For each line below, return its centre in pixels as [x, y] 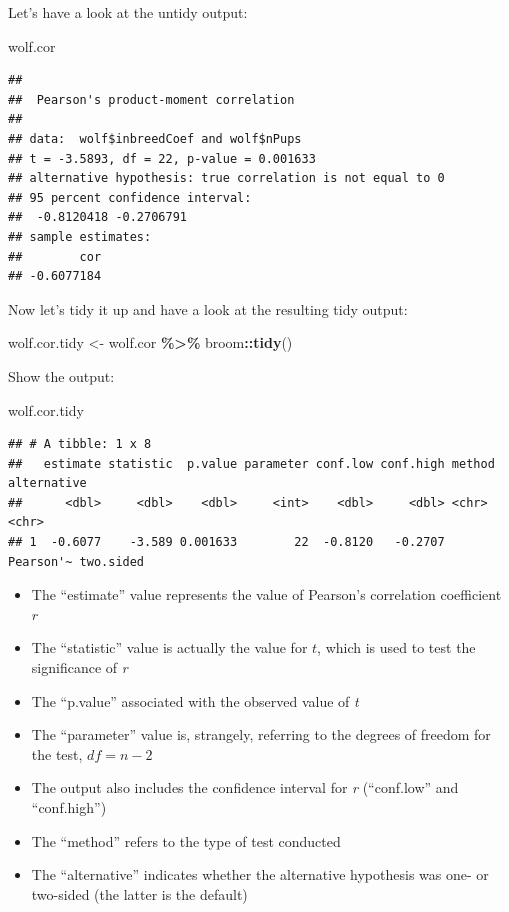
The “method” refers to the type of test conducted [186, 840]
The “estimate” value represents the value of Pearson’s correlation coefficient [266, 594]
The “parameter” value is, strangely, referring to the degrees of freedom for [261, 734]
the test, [57, 753]
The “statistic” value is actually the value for [169, 647]
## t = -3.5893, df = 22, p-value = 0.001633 [162, 158]
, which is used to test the [396, 647]
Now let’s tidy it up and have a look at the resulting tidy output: [208, 308]
